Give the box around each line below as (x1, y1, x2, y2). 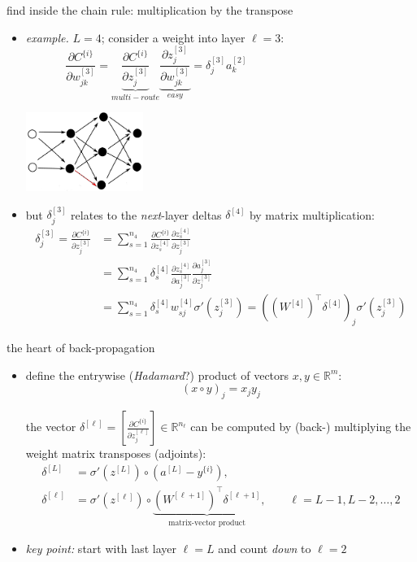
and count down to (218, 540, 311, 557)
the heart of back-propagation (7, 339, 155, 356)
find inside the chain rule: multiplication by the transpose (7, 2, 293, 18)
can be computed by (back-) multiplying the (190, 418, 411, 435)
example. (25, 28, 69, 46)
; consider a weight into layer (101, 28, 245, 46)
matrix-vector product (168, 518, 246, 527)
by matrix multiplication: (249, 206, 375, 223)
